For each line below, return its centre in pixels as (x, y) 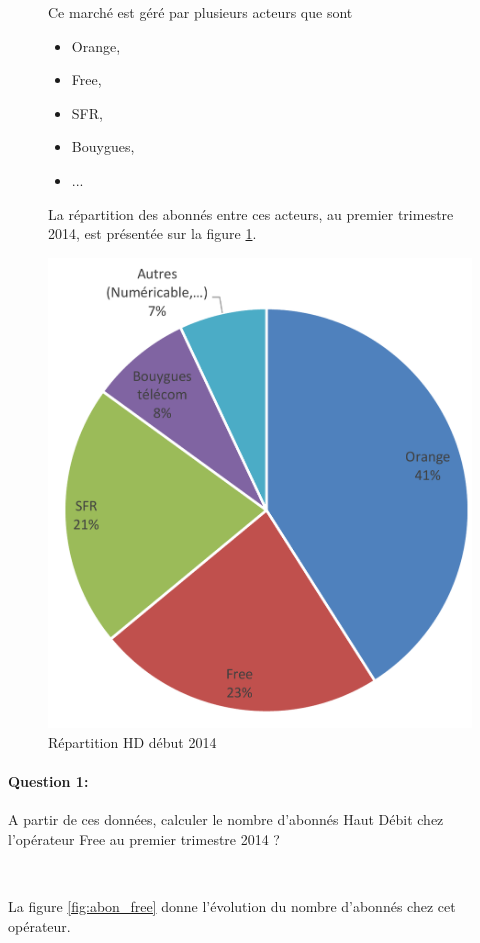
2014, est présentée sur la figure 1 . (152, 233)
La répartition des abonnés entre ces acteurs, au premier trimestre (251, 213)
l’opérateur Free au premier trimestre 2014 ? (144, 838)
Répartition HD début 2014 (132, 741)
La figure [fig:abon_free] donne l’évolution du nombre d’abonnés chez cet (232, 905)
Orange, (96, 45)
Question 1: (48, 780)
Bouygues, (103, 146)
